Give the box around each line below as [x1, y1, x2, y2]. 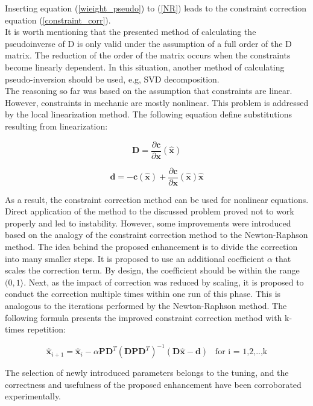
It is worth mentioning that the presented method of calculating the [5, 25, 256, 38]
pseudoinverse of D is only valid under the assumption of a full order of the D [5, 37, 292, 49]
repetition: [27, 323, 66, 336]
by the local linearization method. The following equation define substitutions [5, 108, 292, 120]
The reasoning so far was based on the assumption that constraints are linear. [5, 84, 292, 97]
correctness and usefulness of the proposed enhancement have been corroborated [5, 378, 302, 390]
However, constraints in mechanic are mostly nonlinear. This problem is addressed [5, 96, 309, 108]
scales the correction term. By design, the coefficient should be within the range [5, 264, 300, 276]
